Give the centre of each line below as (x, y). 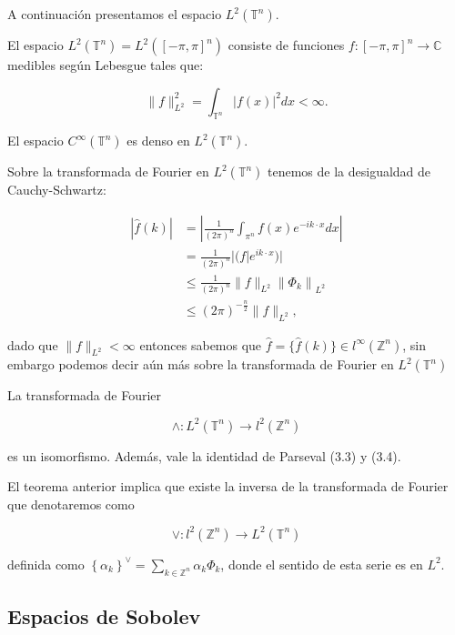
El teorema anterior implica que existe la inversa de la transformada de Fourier (228, 486)
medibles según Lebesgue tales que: (106, 65)
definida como (46, 564)
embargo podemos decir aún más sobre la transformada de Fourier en (201, 364)
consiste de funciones (286, 45)
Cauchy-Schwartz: (57, 190)
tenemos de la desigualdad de (349, 171)
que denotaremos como (71, 504)
